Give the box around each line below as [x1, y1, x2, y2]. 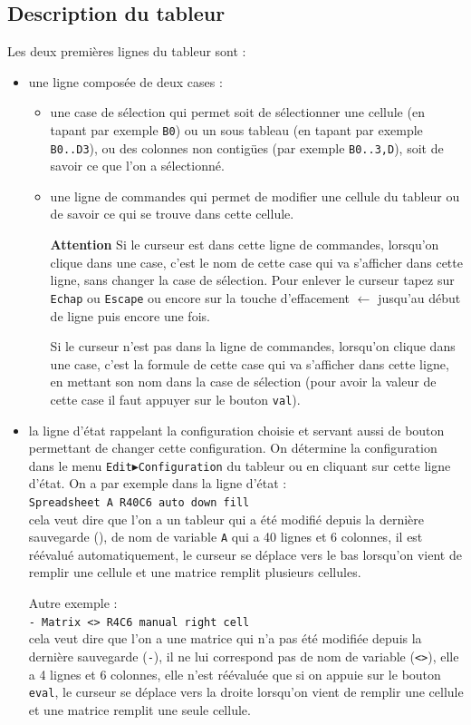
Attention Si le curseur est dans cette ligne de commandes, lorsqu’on [50, 235, 439, 254]
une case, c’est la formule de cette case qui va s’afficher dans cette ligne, [50, 354, 449, 373]
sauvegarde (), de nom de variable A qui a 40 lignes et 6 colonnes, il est [28, 527, 423, 546]
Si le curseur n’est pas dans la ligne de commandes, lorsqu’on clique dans [50, 337, 456, 356]
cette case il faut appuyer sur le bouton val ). [50, 389, 301, 408]
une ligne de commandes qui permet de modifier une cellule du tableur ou [50, 186, 460, 205]
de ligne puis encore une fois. [50, 306, 210, 325]
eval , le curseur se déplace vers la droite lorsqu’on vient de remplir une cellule [28, 682, 464, 701]
